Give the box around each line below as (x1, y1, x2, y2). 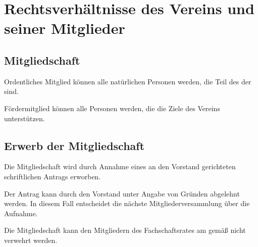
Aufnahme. (4, 208, 38, 218)
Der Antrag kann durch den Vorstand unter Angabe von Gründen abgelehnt (4, 188, 240, 199)
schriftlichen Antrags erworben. (4, 171, 101, 181)
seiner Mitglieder (4, 18, 125, 38)
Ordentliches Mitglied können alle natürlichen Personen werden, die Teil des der (4, 76, 251, 86)
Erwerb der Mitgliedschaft (4, 137, 145, 153)
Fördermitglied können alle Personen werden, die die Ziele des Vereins (4, 103, 220, 113)
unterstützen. (4, 113, 45, 123)
